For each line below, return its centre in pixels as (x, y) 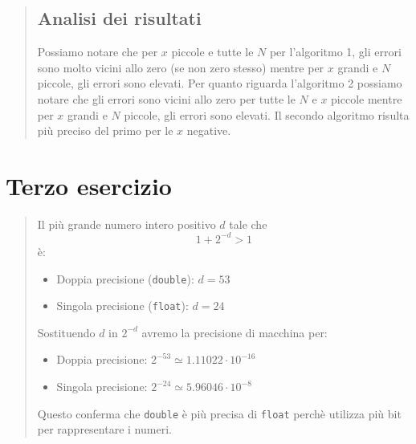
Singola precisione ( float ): (122, 306)
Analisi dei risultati (119, 18)
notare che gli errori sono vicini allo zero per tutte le (166, 98)
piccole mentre (367, 98)
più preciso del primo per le (105, 130)
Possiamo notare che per (98, 52)
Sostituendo (66, 332)
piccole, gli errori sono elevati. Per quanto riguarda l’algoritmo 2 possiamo (220, 83)
